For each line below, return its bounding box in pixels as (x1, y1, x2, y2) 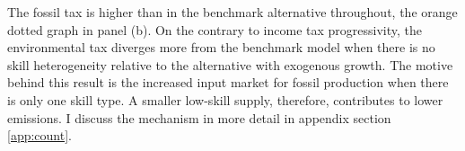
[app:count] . (7, 126, 72, 145)
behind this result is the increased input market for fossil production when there (7, 73, 449, 92)
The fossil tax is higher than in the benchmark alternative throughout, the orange (7, 3, 458, 21)
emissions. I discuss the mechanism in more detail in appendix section (7, 108, 391, 127)
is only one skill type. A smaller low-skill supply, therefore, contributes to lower (7, 90, 443, 109)
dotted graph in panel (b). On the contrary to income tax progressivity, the (7, 20, 422, 39)
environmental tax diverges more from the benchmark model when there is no (7, 38, 435, 57)
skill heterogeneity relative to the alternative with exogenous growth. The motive (7, 55, 453, 74)
